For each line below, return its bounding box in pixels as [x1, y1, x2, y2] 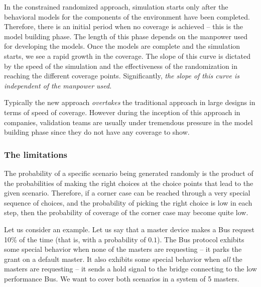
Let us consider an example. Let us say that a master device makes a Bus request [4, 224, 254, 234]
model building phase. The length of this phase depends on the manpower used [4, 31, 247, 41]
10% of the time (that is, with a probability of [4, 234, 146, 244]
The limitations [4, 148, 68, 160]
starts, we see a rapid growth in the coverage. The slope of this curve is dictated [4, 50, 250, 61]
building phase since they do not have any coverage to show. [4, 127, 190, 137]
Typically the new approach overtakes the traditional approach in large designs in [4, 97, 255, 108]
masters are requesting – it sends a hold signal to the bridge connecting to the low [4, 263, 257, 274]
